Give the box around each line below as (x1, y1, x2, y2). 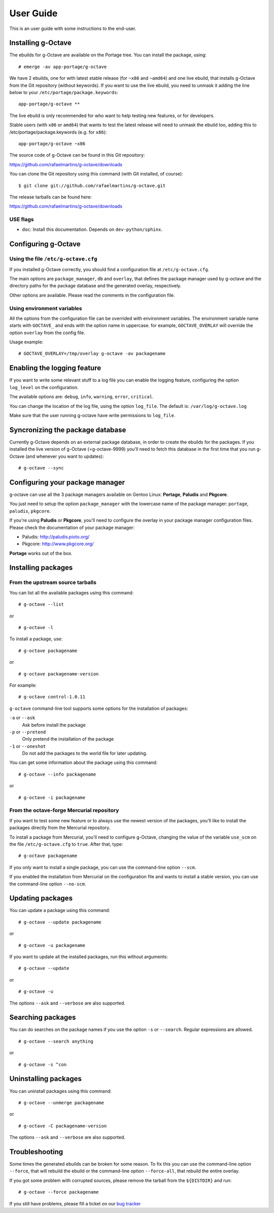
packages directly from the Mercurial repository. (9, 824, 111, 831)
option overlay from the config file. (9, 330, 86, 336)
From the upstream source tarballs (9, 579, 96, 586)
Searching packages (9, 1013, 76, 1022)
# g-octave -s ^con (18, 1061, 67, 1068)
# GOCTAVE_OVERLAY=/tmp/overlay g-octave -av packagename (18, 351, 166, 357)
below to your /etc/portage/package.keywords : (9, 90, 119, 96)
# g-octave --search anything (18, 1038, 94, 1044)
